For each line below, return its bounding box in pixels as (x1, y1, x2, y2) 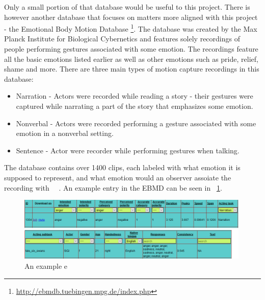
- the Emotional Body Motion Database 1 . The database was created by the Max (4, 22, 257, 34)
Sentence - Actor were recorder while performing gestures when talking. (16, 145, 240, 155)
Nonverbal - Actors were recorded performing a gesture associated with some (16, 118, 256, 128)
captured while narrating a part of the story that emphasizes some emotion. (16, 101, 253, 111)
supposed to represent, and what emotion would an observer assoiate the (4, 172, 231, 182)
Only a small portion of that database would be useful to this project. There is (4, 2, 250, 12)
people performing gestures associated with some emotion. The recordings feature (4, 43, 258, 54)
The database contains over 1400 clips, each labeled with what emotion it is (4, 162, 241, 173)
